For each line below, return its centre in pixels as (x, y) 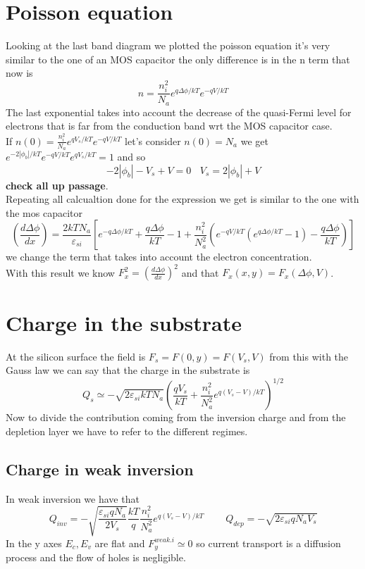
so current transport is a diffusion (268, 543)
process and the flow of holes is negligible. (96, 557)
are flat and (120, 543)
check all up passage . (57, 185)
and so (131, 156)
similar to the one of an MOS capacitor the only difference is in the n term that (178, 59)
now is (19, 73)
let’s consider (153, 140)
